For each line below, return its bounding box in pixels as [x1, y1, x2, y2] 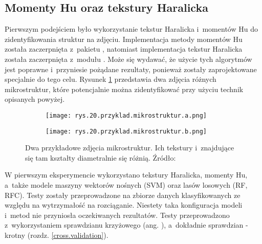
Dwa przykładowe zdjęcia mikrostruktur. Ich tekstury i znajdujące [25, 142, 234, 153]
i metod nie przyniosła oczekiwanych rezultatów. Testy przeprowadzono [5, 209, 230, 220]
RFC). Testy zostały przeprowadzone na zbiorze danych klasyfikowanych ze [5, 189, 241, 200]
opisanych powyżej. [5, 94, 65, 104]
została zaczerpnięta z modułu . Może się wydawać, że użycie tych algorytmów [5, 53, 252, 64]
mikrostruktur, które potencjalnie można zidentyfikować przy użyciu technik [5, 83, 244, 94]
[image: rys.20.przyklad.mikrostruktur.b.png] [46, 127, 207, 135]
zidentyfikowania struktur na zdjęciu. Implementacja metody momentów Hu [5, 33, 243, 44]
